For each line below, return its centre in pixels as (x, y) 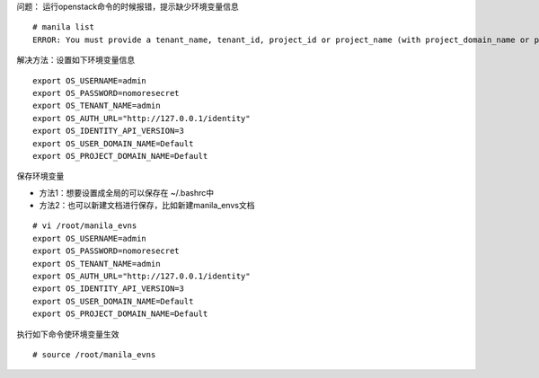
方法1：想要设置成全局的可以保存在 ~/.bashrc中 (127, 192)
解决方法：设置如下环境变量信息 (75, 60)
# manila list (63, 27)
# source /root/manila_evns (94, 354)
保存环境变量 (40, 176)
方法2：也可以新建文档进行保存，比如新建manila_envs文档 (147, 206)
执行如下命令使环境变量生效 (68, 334)
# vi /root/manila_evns (85, 226)
